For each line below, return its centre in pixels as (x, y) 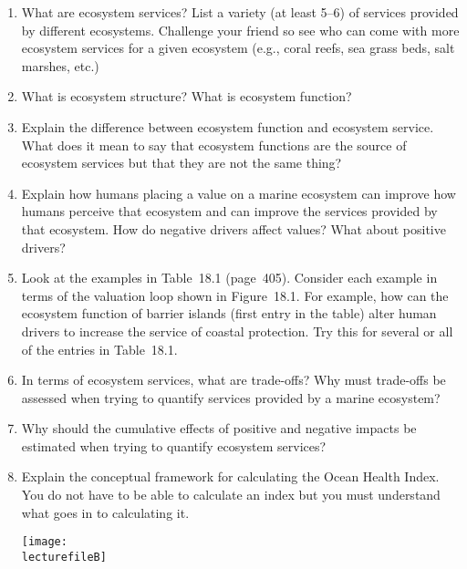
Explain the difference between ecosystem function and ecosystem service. (228, 126)
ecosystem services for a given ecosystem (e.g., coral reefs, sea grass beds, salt (238, 48)
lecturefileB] (64, 557)
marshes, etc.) (60, 65)
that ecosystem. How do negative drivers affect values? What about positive (233, 228)
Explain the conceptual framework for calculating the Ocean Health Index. (230, 476)
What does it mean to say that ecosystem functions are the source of (214, 145)
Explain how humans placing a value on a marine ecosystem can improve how (239, 193)
